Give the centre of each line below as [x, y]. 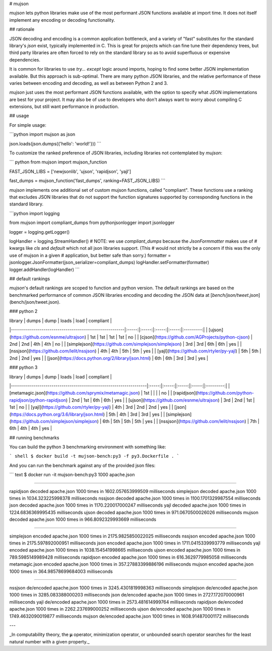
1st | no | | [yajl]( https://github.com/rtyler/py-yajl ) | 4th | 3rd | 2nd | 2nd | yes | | [91, 407]
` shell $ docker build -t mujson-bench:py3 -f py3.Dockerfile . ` [94, 456]
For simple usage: [28, 125]
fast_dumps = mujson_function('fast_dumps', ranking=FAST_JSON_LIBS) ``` [87, 181]
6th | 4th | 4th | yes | [31, 428]
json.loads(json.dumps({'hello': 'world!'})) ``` [55, 143]
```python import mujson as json [42, 134]
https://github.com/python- [226, 393]
